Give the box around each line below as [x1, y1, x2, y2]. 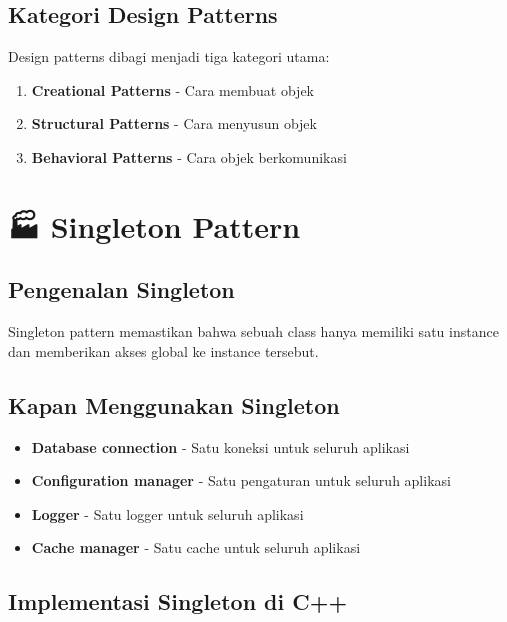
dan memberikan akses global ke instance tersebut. [8, 340, 319, 361]
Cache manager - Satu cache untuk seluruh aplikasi [31, 537, 361, 558]
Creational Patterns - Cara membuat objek [31, 79, 314, 100]
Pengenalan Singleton [8, 274, 235, 305]
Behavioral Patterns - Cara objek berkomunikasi [31, 146, 347, 167]
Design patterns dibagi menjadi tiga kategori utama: [8, 46, 330, 67]
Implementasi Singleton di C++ [8, 586, 348, 617]
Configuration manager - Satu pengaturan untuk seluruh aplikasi [31, 470, 451, 491]
